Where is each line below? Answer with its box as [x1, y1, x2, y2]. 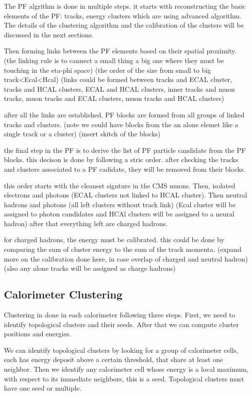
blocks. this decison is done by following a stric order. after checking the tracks [4, 154, 238, 165]
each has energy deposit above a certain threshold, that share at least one [4, 354, 223, 364]
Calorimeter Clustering [4, 287, 122, 302]
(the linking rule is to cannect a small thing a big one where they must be [4, 55, 224, 65]
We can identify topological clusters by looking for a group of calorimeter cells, [4, 345, 238, 355]
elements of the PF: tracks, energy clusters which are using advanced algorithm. [4, 10, 242, 20]
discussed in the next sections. [4, 29, 94, 39]
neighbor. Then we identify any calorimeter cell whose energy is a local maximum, [4, 364, 249, 374]
